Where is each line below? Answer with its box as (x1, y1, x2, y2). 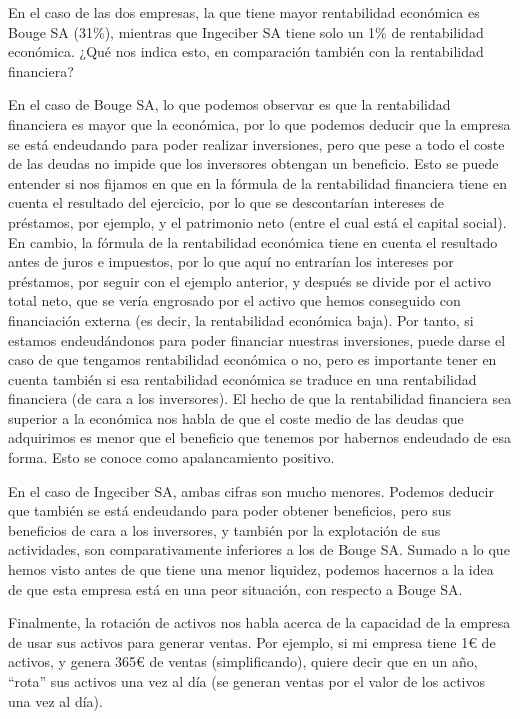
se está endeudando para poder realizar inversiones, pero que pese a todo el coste (8, 133, 505, 154)
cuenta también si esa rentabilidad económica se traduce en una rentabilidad (8, 368, 477, 389)
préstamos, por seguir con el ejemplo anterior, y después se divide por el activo (8, 270, 491, 291)
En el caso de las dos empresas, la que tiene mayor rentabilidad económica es (8, 2, 480, 22)
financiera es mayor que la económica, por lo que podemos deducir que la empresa (8, 113, 511, 134)
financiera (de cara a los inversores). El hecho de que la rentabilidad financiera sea (8, 388, 512, 409)
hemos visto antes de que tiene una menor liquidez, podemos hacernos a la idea (8, 559, 494, 580)
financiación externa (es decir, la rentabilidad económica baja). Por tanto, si (8, 309, 474, 330)
